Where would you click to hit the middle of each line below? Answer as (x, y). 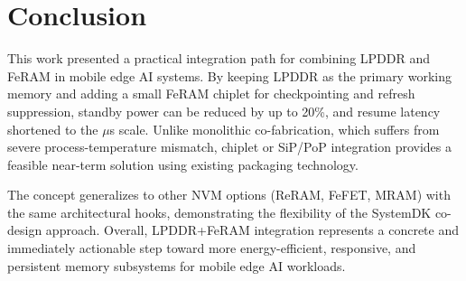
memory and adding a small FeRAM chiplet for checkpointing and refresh (211, 94)
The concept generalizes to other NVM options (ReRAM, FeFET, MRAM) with (229, 195)
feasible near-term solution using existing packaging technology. (183, 164)
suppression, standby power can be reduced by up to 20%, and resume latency (224, 111)
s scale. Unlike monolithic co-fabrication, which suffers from (275, 129)
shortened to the (53, 129)
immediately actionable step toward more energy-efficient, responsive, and (212, 248)
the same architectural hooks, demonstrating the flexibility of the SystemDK (219, 212)
